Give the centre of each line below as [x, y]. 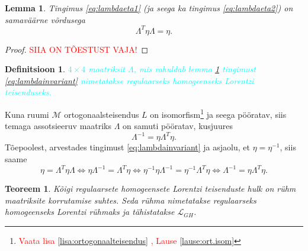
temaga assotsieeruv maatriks [58, 126]
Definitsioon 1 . [35, 69]
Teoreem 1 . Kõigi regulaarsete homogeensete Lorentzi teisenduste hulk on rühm [150, 189]
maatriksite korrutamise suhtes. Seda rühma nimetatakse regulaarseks [131, 200]
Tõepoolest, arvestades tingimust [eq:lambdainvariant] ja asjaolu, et [127, 147]
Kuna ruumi [27, 114]
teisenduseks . [28, 92]
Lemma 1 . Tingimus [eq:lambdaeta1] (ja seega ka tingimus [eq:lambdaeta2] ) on [149, 8]
